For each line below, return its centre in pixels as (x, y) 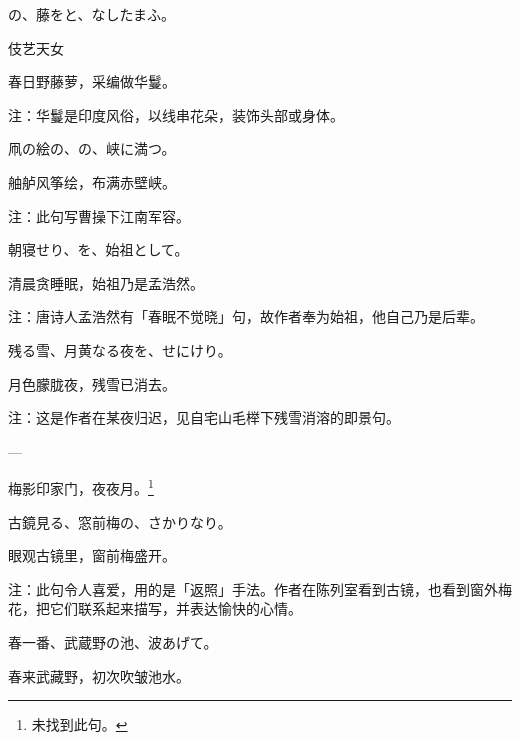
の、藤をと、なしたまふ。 (92, 14)
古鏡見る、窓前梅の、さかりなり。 (120, 521)
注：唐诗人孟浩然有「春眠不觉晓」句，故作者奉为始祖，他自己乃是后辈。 (246, 316)
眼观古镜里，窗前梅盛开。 (92, 555)
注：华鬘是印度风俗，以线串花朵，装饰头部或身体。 (176, 114)
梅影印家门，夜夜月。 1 (81, 486)
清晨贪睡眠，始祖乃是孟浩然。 (106, 282)
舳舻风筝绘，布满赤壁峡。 (92, 181)
